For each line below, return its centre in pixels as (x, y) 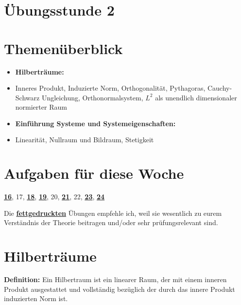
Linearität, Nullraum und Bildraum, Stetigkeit (85, 140)
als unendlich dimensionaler (196, 97)
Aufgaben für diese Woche (94, 173)
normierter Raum (41, 107)
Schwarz (27, 97)
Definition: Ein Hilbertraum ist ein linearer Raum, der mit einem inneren (115, 279)
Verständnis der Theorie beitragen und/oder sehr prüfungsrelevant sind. (111, 222)
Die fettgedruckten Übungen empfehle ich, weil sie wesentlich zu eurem (113, 213)
